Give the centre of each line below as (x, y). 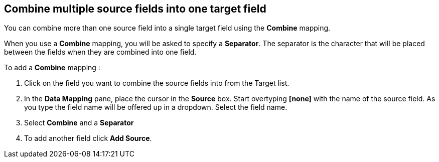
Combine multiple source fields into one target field (135, 9)
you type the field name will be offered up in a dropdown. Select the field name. (156, 107)
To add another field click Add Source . (88, 138)
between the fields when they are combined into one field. (100, 52)
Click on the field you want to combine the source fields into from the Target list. (157, 83)
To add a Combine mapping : (52, 68)
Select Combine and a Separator (79, 123)
